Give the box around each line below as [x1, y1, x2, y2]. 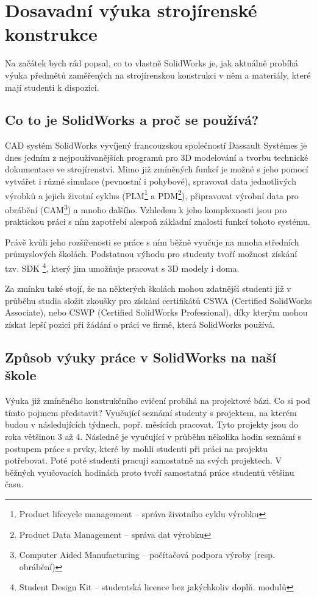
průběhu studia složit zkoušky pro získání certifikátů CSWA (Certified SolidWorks [5, 294, 312, 306]
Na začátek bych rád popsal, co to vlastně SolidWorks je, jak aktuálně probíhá [5, 57, 299, 69]
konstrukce [5, 21, 98, 46]
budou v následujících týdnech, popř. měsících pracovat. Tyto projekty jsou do [5, 418, 299, 431]
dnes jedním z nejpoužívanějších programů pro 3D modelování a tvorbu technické [5, 150, 308, 163]
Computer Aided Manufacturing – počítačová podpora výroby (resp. [19, 548, 275, 561]
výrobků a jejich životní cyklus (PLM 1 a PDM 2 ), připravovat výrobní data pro [5, 187, 299, 202]
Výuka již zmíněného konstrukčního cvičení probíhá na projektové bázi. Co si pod [5, 394, 310, 407]
